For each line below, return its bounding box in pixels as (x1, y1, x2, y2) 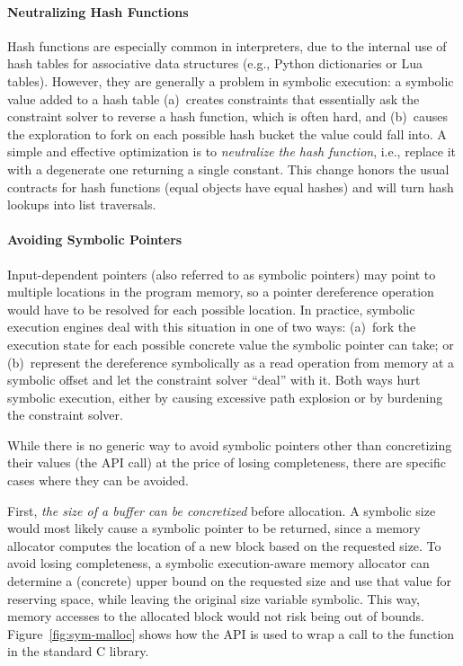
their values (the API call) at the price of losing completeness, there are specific (7, 453, 446, 472)
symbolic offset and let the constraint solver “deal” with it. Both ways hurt (7, 370, 421, 389)
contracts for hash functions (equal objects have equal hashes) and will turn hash (7, 177, 454, 196)
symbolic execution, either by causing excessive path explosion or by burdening (7, 387, 443, 406)
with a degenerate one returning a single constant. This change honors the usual (7, 159, 450, 178)
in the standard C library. (7, 642, 149, 661)
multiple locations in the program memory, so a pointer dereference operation (7, 282, 434, 301)
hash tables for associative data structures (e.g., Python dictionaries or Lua (7, 54, 423, 73)
